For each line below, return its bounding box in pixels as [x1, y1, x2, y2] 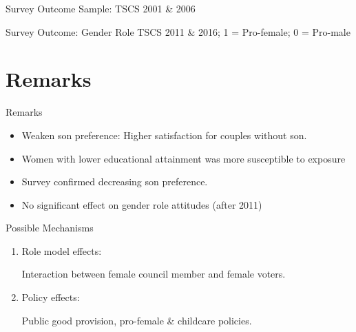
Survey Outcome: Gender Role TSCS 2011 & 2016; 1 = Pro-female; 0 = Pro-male [6, 24, 350, 39]
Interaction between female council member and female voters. [21, 267, 286, 281]
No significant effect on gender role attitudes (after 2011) [21, 197, 262, 211]
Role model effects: [21, 243, 102, 258]
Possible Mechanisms [6, 220, 94, 235]
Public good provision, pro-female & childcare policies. [21, 313, 252, 327]
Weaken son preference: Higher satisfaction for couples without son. [21, 127, 307, 142]
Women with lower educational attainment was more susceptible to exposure [21, 151, 346, 165]
